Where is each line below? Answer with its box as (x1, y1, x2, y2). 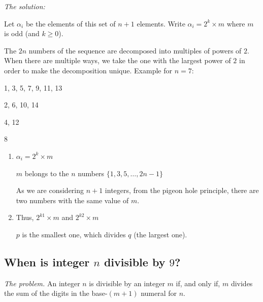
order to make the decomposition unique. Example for (4, 65, 172, 75)
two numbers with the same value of (16, 195, 129, 205)
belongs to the (24, 168, 69, 178)
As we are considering (16, 185, 84, 196)
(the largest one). (134, 229, 187, 239)
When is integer (4, 254, 90, 269)
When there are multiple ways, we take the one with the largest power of (4, 55, 231, 66)
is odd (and (4, 28, 40, 39)
